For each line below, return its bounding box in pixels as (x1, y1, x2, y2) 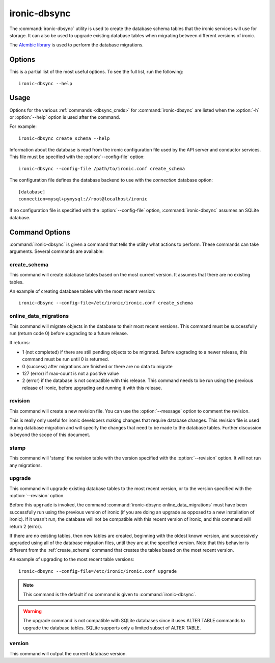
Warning (23, 608, 42, 614)
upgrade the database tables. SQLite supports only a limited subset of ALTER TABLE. (23, 625, 201, 631)
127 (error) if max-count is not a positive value (22, 370, 119, 376)
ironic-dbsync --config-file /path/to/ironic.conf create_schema (18, 166, 185, 171)
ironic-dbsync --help (18, 81, 72, 86)
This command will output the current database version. (9, 650, 127, 656)
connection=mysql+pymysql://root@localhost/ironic (18, 196, 148, 202)
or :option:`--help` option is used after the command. (9, 114, 121, 120)
